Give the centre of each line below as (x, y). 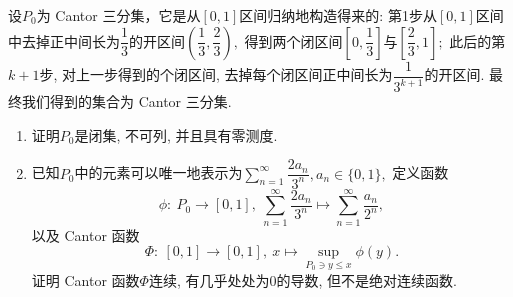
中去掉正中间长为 (64, 40)
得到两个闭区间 (293, 40)
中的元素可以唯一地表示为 (158, 172)
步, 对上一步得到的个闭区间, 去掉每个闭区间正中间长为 (216, 74)
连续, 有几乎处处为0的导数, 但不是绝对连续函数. (302, 279)
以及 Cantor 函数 (85, 234)
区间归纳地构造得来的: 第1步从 (338, 15)
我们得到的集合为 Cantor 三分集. (126, 101)
